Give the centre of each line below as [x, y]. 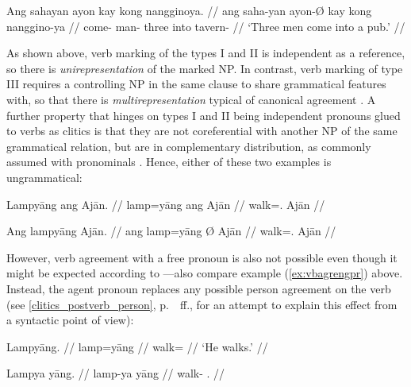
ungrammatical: [44, 177]
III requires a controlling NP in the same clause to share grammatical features [196, 84]
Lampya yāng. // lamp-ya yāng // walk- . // [116, 373]
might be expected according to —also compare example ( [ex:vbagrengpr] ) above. [205, 273]
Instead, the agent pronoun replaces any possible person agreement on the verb [199, 288]
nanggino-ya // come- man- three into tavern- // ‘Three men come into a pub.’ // [206, 26]
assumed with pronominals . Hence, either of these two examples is [169, 162]
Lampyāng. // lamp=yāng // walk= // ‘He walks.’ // [137, 346]
